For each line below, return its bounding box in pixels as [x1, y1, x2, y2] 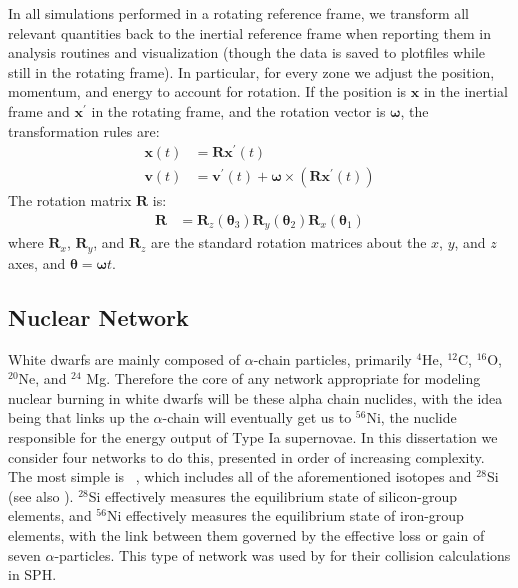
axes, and [8, 252, 66, 273]
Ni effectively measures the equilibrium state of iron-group [106, 505, 464, 526]
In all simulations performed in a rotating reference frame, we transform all [8, 3, 469, 23]
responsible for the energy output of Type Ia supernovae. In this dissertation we [8, 427, 498, 447]
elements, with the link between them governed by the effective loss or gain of [8, 524, 485, 545]
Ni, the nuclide [366, 407, 457, 428]
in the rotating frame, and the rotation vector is [91, 100, 386, 121]
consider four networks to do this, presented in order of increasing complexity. [8, 446, 485, 467]
